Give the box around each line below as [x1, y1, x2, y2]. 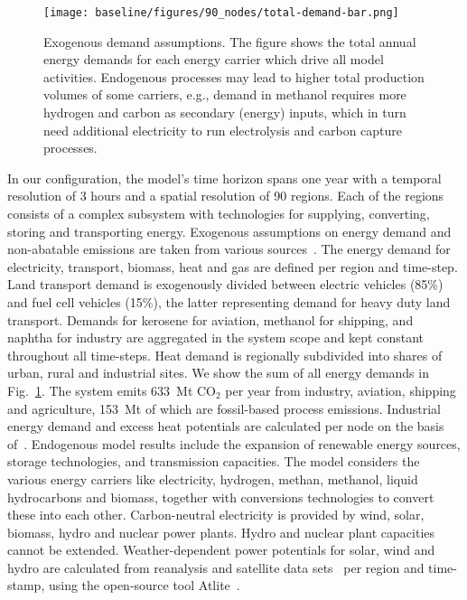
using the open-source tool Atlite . [48, 576, 240, 595]
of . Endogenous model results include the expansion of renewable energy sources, [7, 434, 461, 453]
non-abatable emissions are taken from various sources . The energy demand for [7, 239, 451, 258]
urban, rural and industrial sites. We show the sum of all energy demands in [7, 363, 429, 382]
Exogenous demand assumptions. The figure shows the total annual [43, 32, 416, 51]
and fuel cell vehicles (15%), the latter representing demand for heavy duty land [7, 292, 451, 311]
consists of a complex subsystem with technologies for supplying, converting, [7, 204, 430, 222]
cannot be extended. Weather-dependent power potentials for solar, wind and [7, 540, 435, 559]
